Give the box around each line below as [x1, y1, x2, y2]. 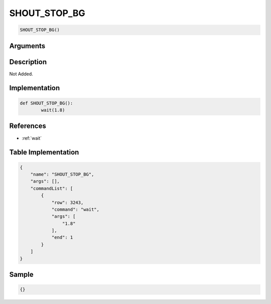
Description [9, 58, 47, 66]
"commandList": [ [30, 186, 73, 191]
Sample [9, 270, 34, 279]
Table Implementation [9, 148, 79, 157]
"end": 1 [51, 235, 73, 240]
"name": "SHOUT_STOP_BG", [30, 171, 94, 177]
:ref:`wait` [22, 135, 42, 141]
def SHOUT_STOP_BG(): [20, 100, 73, 106]
